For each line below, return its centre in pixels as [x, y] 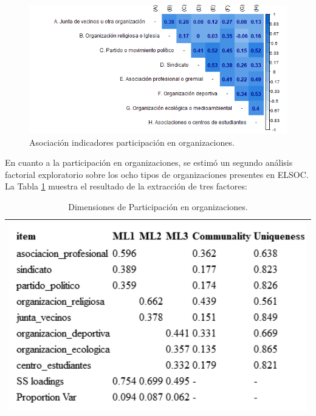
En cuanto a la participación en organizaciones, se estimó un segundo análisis [149, 162]
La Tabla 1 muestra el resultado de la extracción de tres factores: [126, 186]
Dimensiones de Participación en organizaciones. [158, 206]
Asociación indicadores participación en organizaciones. [132, 142]
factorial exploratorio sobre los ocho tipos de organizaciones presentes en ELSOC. [157, 174]
